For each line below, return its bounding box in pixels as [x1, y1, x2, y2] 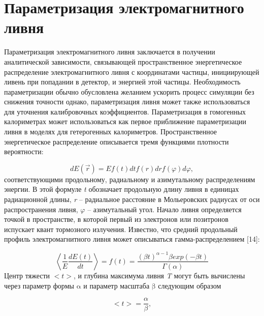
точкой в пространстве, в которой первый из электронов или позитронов [4, 214, 228, 224]
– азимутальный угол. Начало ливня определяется [87, 204, 242, 214]
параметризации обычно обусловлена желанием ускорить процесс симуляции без [4, 86, 254, 97]
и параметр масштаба [83, 280, 150, 291]
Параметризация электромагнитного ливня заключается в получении [4, 46, 215, 57]
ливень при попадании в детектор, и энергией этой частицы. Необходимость [4, 76, 241, 87]
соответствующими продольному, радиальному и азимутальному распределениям [4, 174, 255, 184]
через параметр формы [4, 280, 74, 291]
